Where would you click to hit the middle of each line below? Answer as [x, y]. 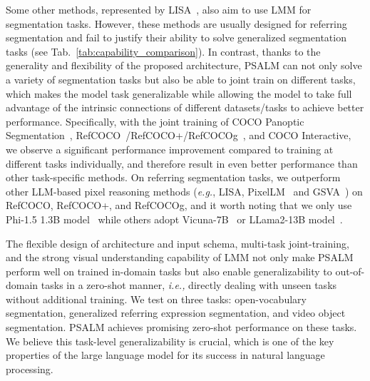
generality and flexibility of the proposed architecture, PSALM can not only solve [184, 65]
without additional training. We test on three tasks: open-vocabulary [156, 299]
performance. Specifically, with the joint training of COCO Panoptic [155, 121]
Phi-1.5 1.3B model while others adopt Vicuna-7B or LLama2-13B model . [174, 219]
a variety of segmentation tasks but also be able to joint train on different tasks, [181, 79]
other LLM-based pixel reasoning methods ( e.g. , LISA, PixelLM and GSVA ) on [184, 191]
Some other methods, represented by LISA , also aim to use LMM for [159, 9]
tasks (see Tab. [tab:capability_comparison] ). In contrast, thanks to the [163, 51]
